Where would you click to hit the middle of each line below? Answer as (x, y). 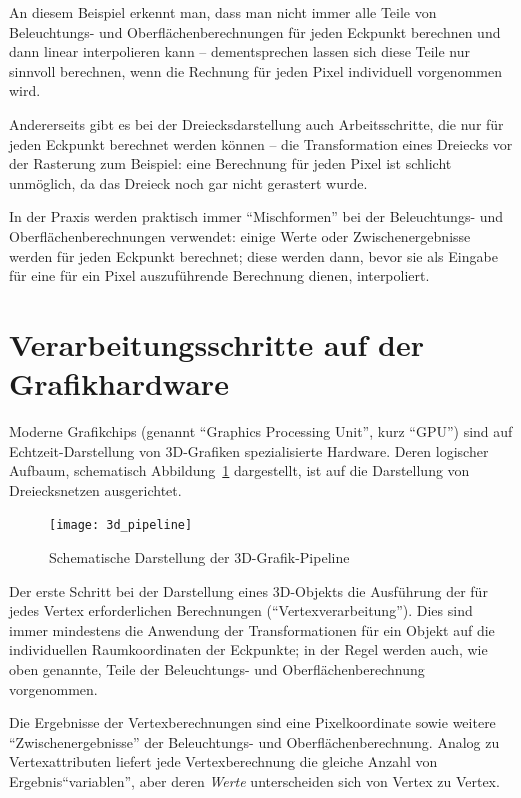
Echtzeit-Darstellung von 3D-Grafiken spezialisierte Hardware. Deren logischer (249, 450)
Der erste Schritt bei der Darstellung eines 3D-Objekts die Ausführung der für (248, 590)
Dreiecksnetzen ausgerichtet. (95, 489)
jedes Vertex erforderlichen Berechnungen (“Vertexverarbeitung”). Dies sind (241, 610)
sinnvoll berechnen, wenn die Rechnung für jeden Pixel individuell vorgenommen (255, 70)
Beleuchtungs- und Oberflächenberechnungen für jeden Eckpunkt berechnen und (255, 31)
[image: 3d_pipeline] (121, 525)
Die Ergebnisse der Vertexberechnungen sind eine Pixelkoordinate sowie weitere (252, 722)
